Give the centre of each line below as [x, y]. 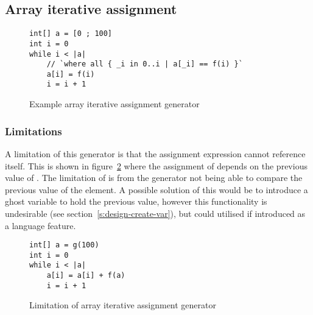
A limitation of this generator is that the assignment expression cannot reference [155, 153]
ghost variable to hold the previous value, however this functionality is [136, 201]
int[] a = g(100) [64, 245]
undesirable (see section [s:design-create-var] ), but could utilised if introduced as [155, 213]
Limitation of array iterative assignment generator [123, 305]
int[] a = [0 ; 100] [71, 34]
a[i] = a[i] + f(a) [86, 276]
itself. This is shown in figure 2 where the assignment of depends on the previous [156, 165]
